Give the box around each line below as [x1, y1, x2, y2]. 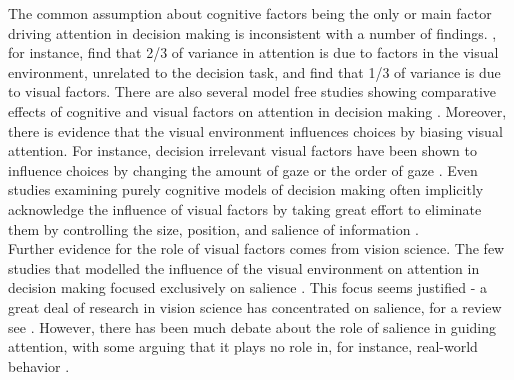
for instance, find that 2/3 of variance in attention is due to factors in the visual [8, 42, 499, 63]
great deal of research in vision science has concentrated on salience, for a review [8, 296, 502, 317]
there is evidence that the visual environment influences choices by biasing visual [8, 120, 503, 141]
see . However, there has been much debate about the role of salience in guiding [8, 316, 496, 337]
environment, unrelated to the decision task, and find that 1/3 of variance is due [8, 61, 501, 82]
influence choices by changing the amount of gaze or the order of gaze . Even [8, 159, 478, 180]
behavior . [8, 355, 70, 376]
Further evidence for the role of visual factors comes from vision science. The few [8, 238, 505, 259]
